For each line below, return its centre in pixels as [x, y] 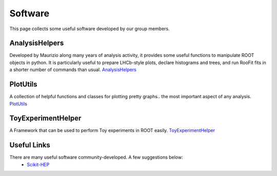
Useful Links [30, 145]
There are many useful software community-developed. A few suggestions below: [96, 157]
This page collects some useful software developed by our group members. [90, 29]
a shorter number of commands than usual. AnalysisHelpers [73, 70]
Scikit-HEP [38, 164]
